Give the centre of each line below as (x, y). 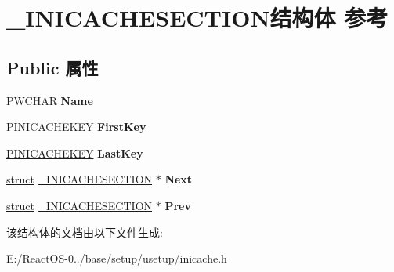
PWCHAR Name (50, 100)
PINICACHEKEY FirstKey (76, 127)
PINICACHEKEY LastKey (75, 152)
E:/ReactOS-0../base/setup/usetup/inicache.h (117, 258)
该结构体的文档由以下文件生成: (85, 232)
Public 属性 (52, 67)
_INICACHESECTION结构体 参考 (197, 18)
